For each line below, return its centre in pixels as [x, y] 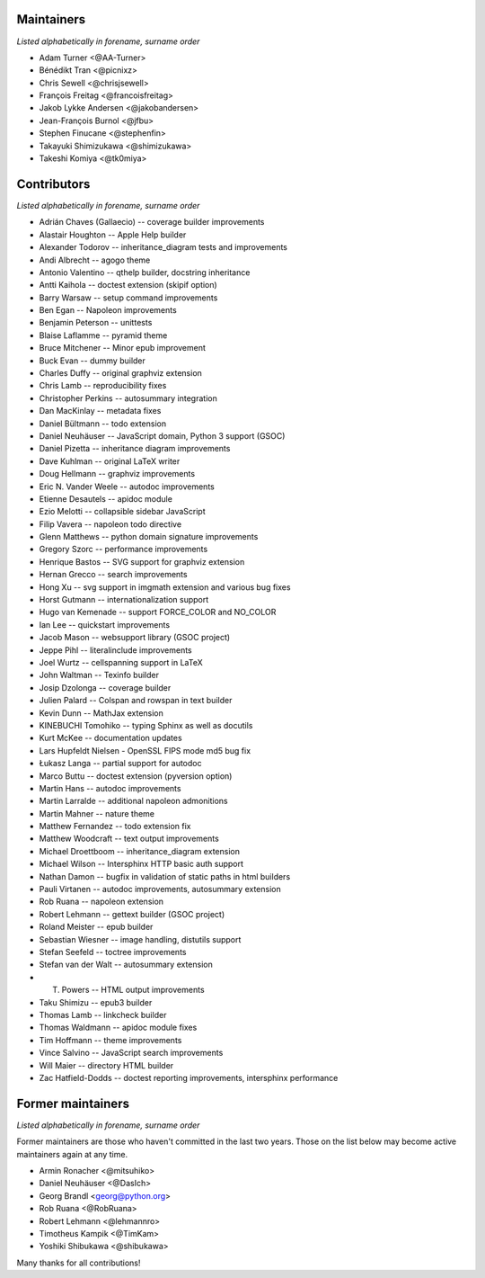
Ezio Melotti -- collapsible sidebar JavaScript [122, 512]
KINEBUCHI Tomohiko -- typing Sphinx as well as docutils [146, 725]
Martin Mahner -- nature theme [97, 813]
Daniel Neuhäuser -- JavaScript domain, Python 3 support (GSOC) [162, 435]
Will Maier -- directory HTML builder [106, 1065]
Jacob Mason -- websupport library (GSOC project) [135, 638]
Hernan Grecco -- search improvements [113, 575]
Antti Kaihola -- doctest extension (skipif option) [128, 285]
